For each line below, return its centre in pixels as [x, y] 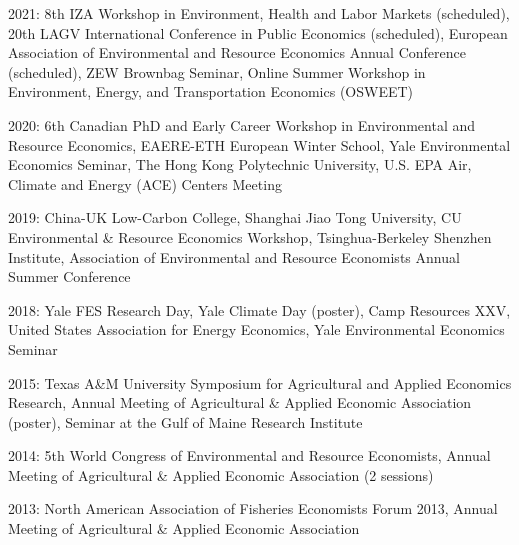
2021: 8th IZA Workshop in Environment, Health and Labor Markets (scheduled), [259, 13]
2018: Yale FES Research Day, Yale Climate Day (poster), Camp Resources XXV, [259, 309]
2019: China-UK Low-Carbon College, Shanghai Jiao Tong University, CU [235, 217]
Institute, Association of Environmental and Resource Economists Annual [234, 256]
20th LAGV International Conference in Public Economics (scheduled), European [258, 32]
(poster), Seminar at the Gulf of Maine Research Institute [185, 421]
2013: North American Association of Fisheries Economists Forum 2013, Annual [253, 508]
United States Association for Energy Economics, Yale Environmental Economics [256, 329]
